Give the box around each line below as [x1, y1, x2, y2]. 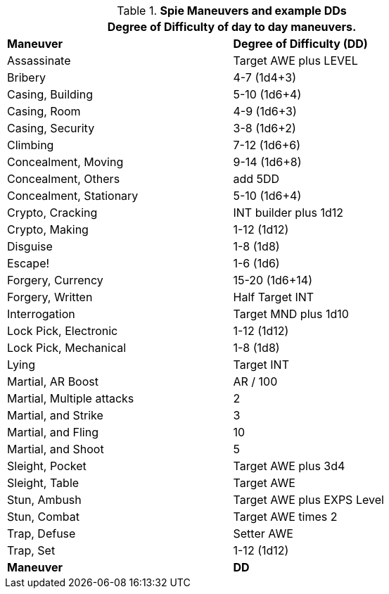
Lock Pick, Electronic [7, 324, 118, 338]
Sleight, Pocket [7, 459, 87, 473]
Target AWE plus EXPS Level [233, 493, 384, 507]
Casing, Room [7, 104, 81, 118]
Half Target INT [233, 290, 314, 304]
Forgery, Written [7, 290, 93, 304]
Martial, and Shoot [7, 442, 104, 456]
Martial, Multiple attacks [7, 391, 134, 405]
